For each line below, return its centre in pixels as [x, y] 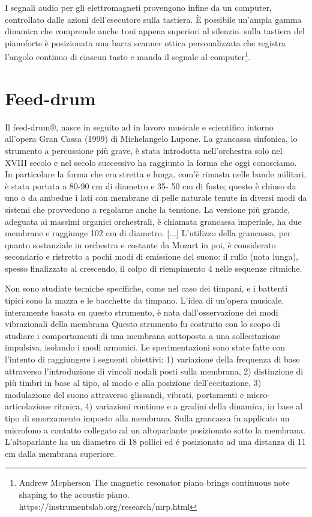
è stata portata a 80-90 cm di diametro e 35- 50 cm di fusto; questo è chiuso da [151, 185]
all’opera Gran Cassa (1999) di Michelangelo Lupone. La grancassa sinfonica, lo [151, 139]
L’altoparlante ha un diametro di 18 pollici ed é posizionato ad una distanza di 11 [155, 442]
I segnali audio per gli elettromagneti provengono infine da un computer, [138, 7]
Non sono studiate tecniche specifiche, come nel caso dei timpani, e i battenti [146, 288]
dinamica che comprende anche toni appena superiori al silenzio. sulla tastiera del [155, 31]
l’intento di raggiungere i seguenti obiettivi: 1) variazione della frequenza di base [152, 359]
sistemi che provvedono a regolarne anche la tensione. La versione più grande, [148, 209]
